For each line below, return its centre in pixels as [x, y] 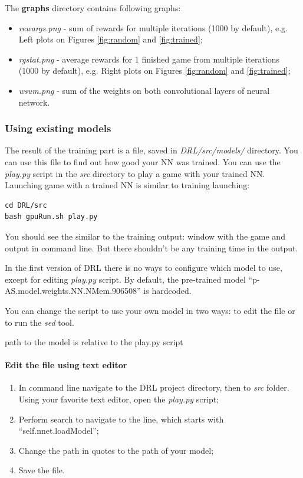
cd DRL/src [26, 205]
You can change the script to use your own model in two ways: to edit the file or [150, 310]
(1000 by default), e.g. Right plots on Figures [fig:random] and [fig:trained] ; [154, 71]
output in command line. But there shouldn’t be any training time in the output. [151, 248]
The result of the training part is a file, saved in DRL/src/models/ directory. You [151, 150]
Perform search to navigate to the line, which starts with [121, 419]
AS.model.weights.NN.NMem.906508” [73, 291]
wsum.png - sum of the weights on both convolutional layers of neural [144, 90]
